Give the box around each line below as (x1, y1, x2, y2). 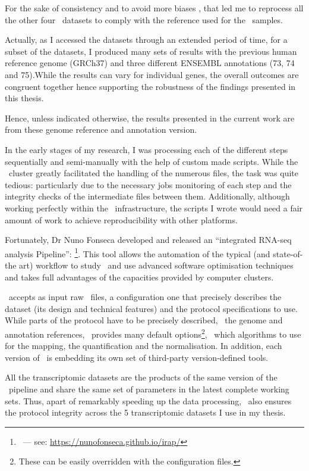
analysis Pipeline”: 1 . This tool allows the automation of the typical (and (5, 245, 270, 260)
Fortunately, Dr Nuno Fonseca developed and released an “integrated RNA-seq (5, 233, 292, 246)
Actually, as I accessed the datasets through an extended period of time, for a (5, 33, 288, 46)
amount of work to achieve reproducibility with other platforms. (5, 213, 238, 226)
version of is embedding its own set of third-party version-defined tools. (5, 351, 269, 363)
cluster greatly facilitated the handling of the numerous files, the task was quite (8, 167, 299, 179)
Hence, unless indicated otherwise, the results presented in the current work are (5, 111, 295, 124)
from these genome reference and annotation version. (5, 123, 197, 136)
